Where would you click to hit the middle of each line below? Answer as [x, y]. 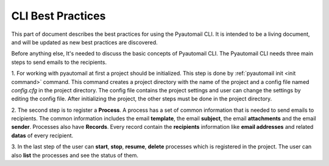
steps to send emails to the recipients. [59, 62]
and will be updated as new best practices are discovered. [84, 42]
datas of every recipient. [42, 135]
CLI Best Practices [58, 16]
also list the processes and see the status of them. [75, 155]
